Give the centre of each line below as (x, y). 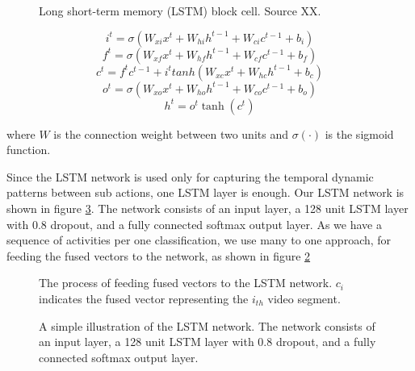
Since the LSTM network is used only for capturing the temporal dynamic (190, 176)
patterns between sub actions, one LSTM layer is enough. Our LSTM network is (205, 192)
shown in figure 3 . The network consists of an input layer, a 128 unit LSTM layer (207, 208)
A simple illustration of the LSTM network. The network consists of (207, 325)
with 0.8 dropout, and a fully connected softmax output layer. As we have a (194, 224)
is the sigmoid (359, 133)
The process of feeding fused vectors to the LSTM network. (186, 283)
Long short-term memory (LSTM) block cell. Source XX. (180, 10)
